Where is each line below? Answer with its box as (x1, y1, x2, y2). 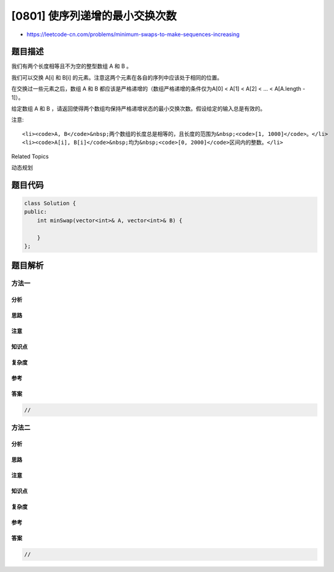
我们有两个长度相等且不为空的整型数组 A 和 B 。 (11, 62, 132, 70)
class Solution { (24, 200, 76, 206)
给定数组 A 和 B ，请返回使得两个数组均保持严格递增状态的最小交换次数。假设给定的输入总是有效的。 (11, 105, 266, 113)
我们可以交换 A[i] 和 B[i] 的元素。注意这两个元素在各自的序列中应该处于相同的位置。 (11, 73, 223, 81)
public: (24, 208, 47, 216)
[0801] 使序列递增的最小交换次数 (11, 9, 177, 23)
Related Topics (11, 152, 49, 160)
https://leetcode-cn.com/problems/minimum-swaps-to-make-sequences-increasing (26, 31, 240, 38)
